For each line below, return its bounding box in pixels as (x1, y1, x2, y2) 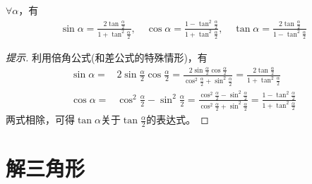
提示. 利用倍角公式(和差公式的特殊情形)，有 (6, 50, 208, 65)
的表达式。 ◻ (146, 112, 209, 127)
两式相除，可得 (6, 112, 75, 127)
